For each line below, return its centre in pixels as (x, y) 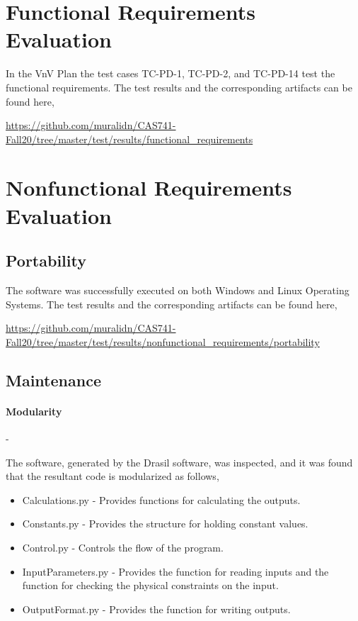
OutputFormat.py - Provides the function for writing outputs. (156, 609)
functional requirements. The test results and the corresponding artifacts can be (179, 87)
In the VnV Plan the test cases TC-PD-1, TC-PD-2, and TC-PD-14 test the (171, 73)
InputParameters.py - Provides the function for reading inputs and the (175, 571)
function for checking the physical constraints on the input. (150, 585)
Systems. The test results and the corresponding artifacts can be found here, (172, 304)
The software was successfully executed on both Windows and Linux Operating (178, 290)
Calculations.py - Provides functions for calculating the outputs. (161, 499)
